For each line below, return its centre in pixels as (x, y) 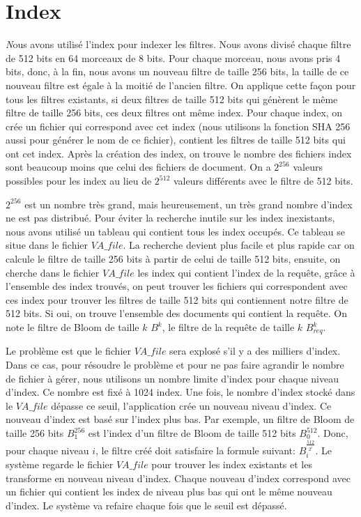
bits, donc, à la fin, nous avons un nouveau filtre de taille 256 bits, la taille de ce (177, 71)
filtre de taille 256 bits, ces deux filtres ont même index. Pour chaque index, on (174, 113)
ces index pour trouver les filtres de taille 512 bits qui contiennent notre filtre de (177, 299)
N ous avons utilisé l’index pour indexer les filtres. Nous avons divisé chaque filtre (178, 44)
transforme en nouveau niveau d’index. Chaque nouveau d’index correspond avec (178, 478)
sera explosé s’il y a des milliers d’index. (255, 351)
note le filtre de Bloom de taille (72, 327)
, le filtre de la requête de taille (228, 327)
